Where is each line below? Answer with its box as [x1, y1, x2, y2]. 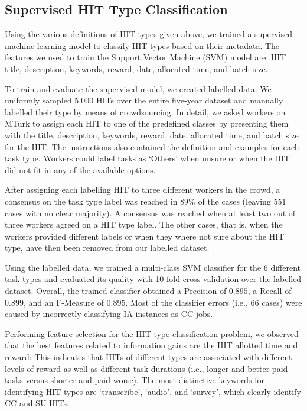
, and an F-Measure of [23, 296, 104, 308]
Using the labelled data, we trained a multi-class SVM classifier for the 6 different [5, 261, 301, 273]
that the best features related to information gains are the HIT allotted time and [5, 339, 298, 351]
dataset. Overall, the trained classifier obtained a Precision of [5, 284, 227, 297]
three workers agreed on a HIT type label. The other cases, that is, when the [5, 218, 283, 231]
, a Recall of [247, 284, 292, 297]
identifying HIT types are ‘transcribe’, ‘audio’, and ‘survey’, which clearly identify [5, 385, 301, 397]
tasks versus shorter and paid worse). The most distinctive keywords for [5, 374, 264, 386]
